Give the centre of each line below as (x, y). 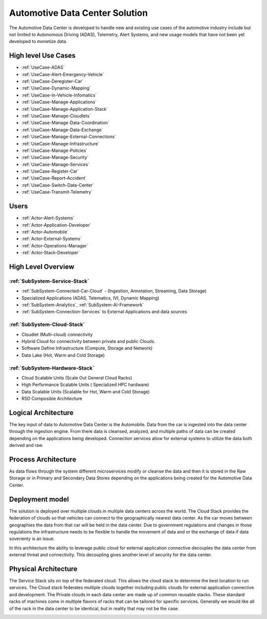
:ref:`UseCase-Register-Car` (50, 171)
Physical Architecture (43, 569)
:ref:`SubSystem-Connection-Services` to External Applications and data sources (104, 312)
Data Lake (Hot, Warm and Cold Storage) (63, 355)
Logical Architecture (41, 412)
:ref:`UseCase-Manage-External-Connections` (69, 137)
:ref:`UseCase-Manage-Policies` (54, 150)
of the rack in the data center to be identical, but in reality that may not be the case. (94, 608)
